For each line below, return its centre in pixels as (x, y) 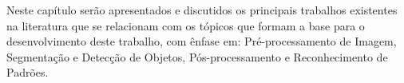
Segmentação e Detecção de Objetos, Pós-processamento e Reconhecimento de (197, 56)
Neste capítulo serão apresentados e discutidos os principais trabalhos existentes (202, 10)
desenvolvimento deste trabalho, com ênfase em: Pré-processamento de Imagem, (202, 41)
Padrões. (28, 72)
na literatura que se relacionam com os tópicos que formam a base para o (186, 25)
